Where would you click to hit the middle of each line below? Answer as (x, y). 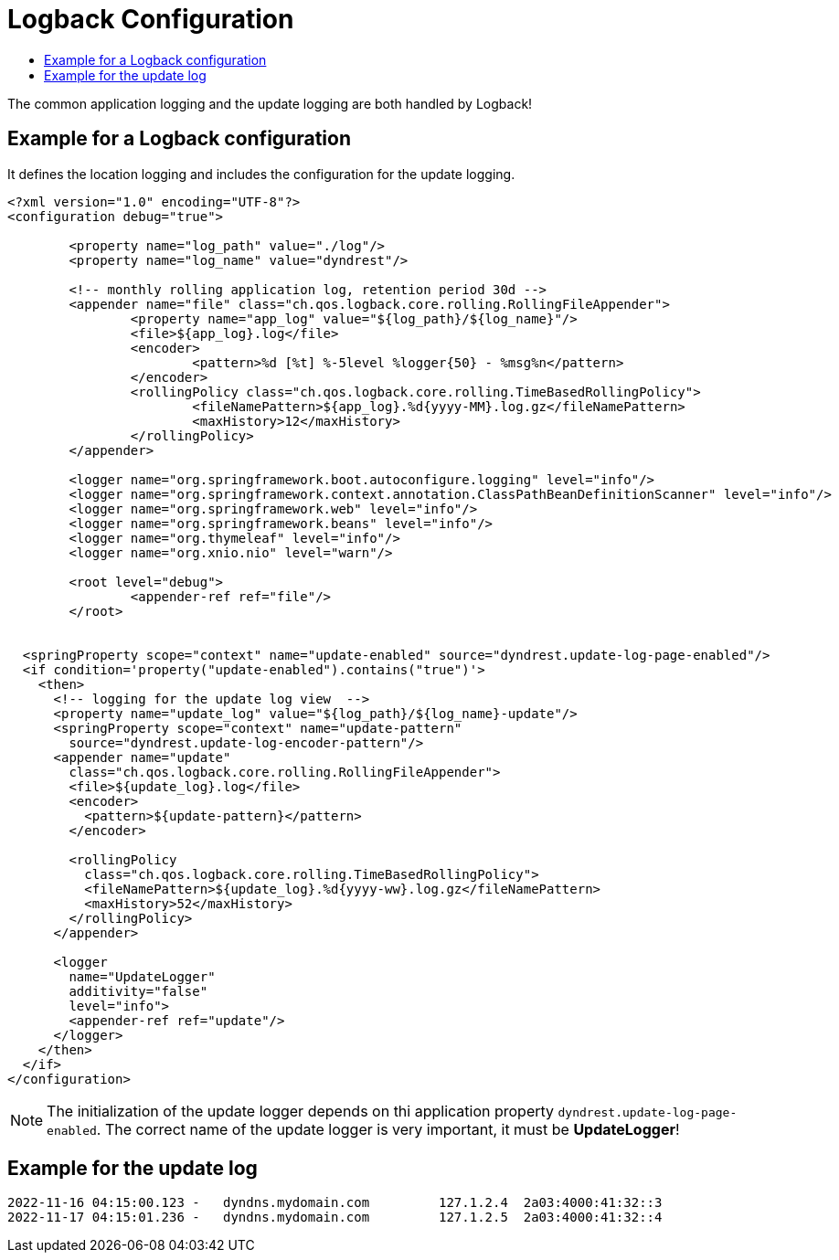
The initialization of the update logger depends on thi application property (301, 1111)
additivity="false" (138, 991)
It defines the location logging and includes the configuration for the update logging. (261, 174)
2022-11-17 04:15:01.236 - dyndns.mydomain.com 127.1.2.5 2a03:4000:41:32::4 (335, 1218)
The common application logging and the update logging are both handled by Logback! (270, 103)
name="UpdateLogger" (142, 976)
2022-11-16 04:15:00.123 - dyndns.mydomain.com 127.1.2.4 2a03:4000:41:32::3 (335, 1203)
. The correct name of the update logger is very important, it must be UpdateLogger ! (388, 1129)
